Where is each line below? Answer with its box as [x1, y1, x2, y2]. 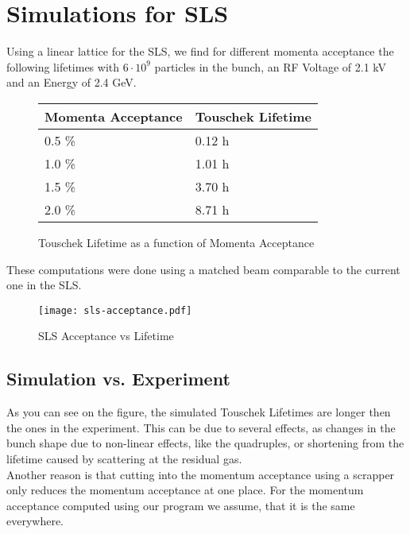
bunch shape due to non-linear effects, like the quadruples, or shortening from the [6, 435, 404, 451]
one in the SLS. [6, 277, 82, 293]
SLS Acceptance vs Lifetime [38, 327, 174, 344]
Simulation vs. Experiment [6, 366, 230, 391]
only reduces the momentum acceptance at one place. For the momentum [6, 482, 364, 498]
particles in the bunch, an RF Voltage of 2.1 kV [154, 58, 387, 75]
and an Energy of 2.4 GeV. [6, 74, 137, 91]
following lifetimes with [6, 58, 120, 75]
